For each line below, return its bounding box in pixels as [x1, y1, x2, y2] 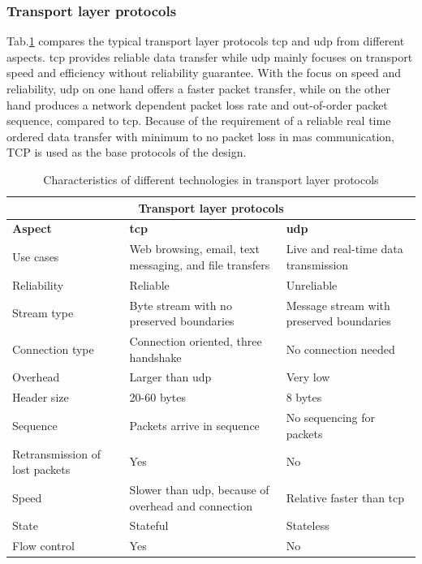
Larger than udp [129, 368, 212, 385]
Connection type [12, 340, 94, 357]
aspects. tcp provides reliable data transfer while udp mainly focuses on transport [6, 48, 413, 65]
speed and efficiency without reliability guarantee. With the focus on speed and [6, 64, 402, 81]
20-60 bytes [129, 389, 186, 406]
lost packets [12, 461, 71, 478]
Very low [286, 368, 330, 385]
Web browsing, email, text [129, 240, 260, 257]
